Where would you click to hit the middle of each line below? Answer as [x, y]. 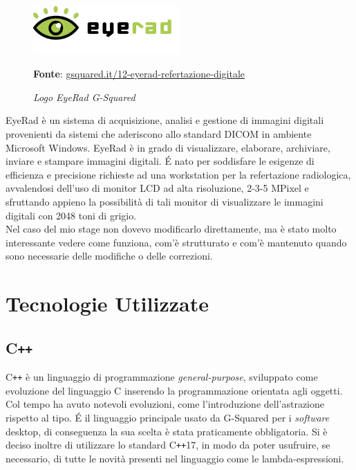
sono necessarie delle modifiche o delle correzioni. [109, 256]
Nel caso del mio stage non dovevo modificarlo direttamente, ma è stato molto [171, 229]
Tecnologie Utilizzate [107, 304]
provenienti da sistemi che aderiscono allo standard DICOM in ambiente [159, 134]
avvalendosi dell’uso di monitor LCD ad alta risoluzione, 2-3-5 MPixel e [157, 188]
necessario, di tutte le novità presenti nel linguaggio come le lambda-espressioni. [175, 458]
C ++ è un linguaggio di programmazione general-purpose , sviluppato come [162, 377]
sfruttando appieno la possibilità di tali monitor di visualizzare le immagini [165, 201]
